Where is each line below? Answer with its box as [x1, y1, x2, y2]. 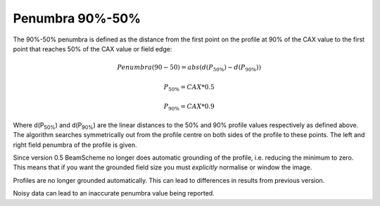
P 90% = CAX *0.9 [163, 103, 215, 112]
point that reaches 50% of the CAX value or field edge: [13, 44, 172, 53]
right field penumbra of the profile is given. [13, 141, 137, 149]
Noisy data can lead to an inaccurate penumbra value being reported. [13, 189, 215, 198]
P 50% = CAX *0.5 [163, 83, 215, 93]
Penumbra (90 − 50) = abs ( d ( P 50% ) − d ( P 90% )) [117, 63, 262, 73]
